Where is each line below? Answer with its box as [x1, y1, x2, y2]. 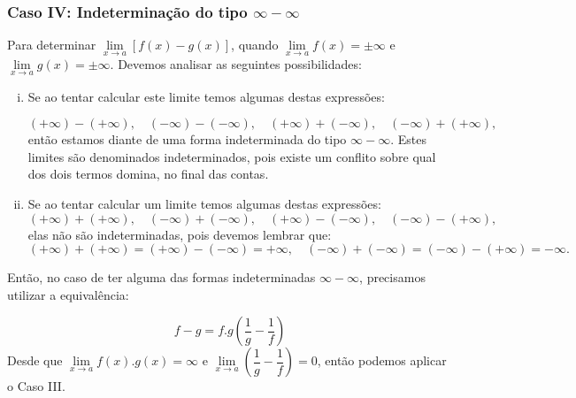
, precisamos [359, 268, 426, 287]
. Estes [390, 130, 426, 149]
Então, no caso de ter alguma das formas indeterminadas [7, 268, 316, 287]
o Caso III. [7, 377, 65, 395]
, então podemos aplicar [317, 351, 447, 370]
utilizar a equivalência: [7, 285, 129, 303]
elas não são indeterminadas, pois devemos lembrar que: [27, 225, 332, 243]
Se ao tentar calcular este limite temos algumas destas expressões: [27, 87, 385, 105]
